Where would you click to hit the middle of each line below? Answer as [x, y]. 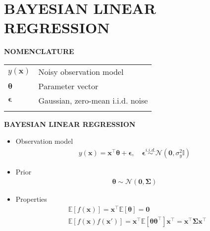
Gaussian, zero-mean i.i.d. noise [93, 100]
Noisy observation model [81, 71]
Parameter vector [68, 86]
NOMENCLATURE [39, 51]
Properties [31, 199]
